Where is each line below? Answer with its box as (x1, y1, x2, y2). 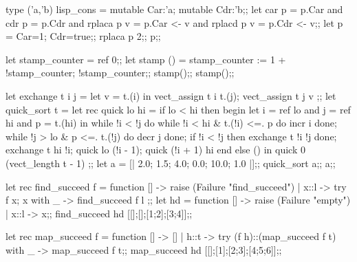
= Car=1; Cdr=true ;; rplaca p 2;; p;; (6, 29, 161, 43)
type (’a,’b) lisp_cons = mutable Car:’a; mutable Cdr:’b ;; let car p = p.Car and (6, 2, 343, 16)
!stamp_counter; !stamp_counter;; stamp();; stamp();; (6, 65, 235, 80)
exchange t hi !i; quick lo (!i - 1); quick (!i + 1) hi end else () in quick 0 (6, 142, 306, 157)
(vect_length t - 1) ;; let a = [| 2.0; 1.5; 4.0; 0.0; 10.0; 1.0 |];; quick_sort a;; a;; (6, 155, 336, 170)
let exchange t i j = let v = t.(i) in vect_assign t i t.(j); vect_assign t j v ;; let (6, 88, 336, 102)
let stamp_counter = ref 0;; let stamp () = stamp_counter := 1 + (6, 52, 286, 66)
